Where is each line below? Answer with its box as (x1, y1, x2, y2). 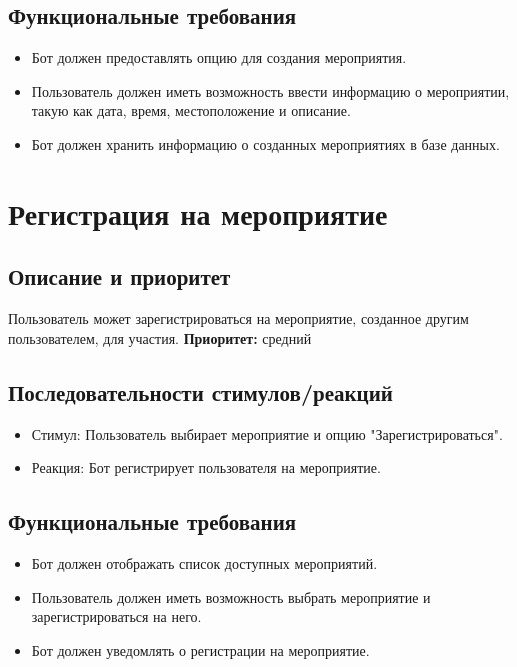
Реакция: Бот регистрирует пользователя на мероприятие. (31, 457, 381, 478)
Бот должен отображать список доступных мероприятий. (31, 552, 378, 573)
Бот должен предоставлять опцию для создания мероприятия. (31, 47, 407, 68)
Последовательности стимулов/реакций (8, 376, 393, 407)
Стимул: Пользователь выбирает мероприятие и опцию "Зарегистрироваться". (31, 423, 503, 444)
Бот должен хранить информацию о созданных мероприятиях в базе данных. (31, 133, 500, 154)
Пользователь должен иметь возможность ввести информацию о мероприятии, (31, 80, 510, 101)
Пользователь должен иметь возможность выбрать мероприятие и (31, 586, 431, 607)
